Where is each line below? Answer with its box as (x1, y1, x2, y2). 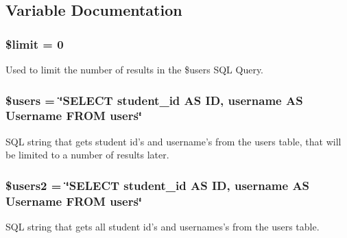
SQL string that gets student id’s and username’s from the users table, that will (5, 134, 342, 148)
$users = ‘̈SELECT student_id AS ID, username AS (5, 91, 303, 108)
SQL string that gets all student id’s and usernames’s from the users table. (5, 219, 320, 234)
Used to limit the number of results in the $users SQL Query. (5, 62, 264, 76)
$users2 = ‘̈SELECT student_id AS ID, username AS (5, 176, 310, 193)
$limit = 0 (5, 35, 64, 52)
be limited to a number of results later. (5, 147, 169, 162)
